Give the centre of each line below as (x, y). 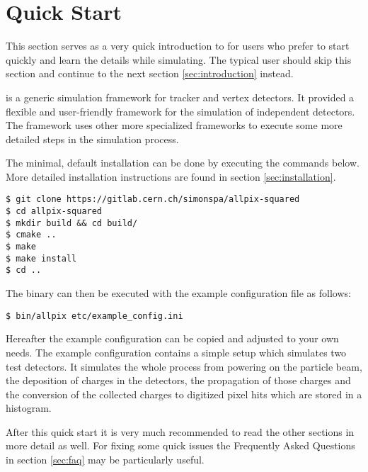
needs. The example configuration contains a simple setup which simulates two (176, 352)
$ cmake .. (31, 235)
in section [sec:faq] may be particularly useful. (105, 460)
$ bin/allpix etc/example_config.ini (94, 316)
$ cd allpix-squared (54, 212)
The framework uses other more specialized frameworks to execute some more (174, 125)
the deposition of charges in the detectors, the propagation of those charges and (178, 380)
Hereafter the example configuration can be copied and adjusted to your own (172, 338)
